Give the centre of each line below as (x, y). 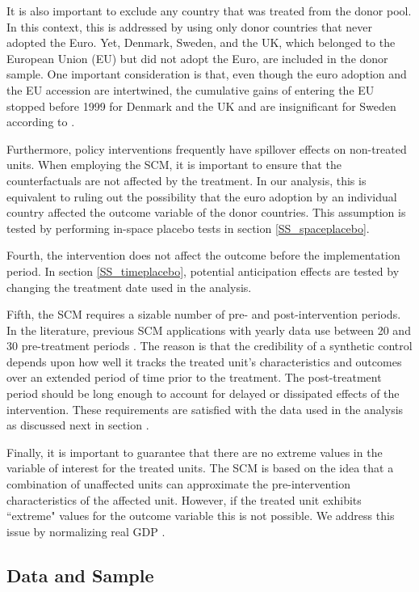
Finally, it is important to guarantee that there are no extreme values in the (195, 452)
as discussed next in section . (78, 425)
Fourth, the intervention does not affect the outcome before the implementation (203, 255)
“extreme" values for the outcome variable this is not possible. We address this (201, 516)
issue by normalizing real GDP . (86, 531)
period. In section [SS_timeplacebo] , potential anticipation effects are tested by (203, 271)
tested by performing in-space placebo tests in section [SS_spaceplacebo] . (188, 228)
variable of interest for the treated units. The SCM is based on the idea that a (200, 468)
